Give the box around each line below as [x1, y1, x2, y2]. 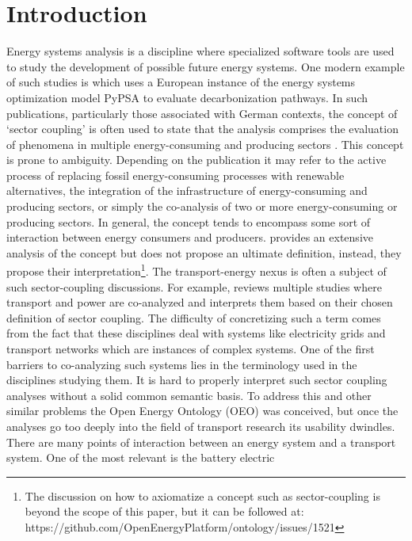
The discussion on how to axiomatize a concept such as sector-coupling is [25, 487, 380, 504]
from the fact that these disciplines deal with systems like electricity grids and [6, 325, 386, 341]
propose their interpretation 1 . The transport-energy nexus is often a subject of [6, 261, 387, 280]
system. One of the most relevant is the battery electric [6, 449, 275, 466]
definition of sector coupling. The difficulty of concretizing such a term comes [6, 309, 381, 326]
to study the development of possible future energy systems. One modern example [6, 58, 405, 74]
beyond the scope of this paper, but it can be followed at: [25, 503, 304, 520]
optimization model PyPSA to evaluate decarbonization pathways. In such [6, 89, 368, 105]
